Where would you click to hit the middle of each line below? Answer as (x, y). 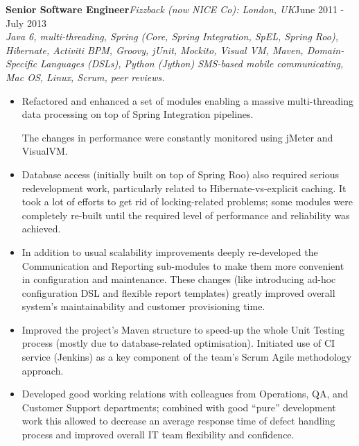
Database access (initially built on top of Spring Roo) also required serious (180, 174)
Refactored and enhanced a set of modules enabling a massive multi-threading (187, 100)
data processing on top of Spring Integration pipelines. (138, 114)
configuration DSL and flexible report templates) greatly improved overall (178, 292)
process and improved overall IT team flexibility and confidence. (158, 435)
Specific (21, 63)
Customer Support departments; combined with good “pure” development (179, 407)
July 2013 (26, 23)
